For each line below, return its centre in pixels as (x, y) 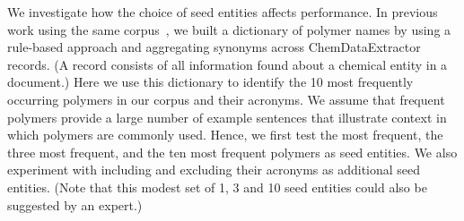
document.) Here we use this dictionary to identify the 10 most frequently (210, 82)
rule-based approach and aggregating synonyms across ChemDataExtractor (214, 47)
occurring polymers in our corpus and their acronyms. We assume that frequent (226, 99)
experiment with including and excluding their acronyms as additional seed (214, 170)
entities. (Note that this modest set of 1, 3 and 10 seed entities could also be (217, 187)
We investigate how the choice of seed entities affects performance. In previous (223, 12)
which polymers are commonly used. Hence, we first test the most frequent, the (225, 135)
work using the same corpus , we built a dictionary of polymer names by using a (229, 29)
